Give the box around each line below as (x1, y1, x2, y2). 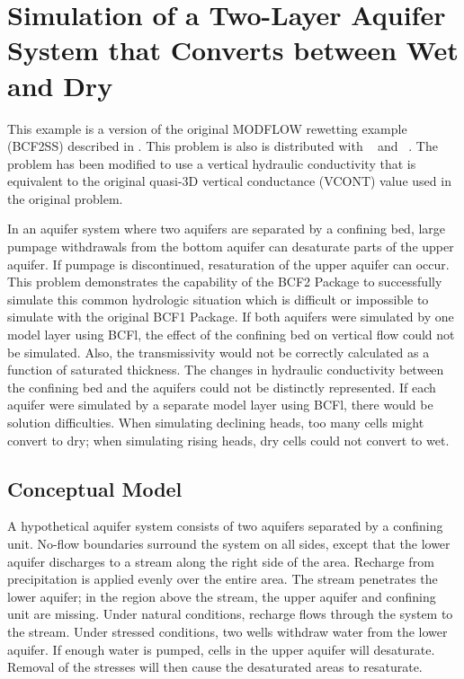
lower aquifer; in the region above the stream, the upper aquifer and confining (7, 586, 436, 605)
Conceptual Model (7, 474, 183, 502)
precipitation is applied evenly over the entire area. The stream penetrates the (7, 569, 438, 588)
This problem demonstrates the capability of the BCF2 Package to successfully (7, 272, 442, 291)
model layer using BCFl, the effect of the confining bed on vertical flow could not (7, 325, 455, 344)
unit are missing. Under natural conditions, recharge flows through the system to (7, 604, 453, 623)
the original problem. (7, 189, 123, 207)
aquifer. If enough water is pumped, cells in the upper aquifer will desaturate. (7, 639, 435, 658)
